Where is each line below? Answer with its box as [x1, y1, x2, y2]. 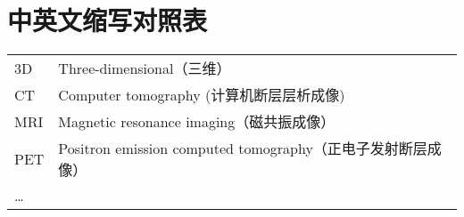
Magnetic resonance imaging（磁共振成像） [58, 111, 336, 133]
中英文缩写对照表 [7, 2, 208, 38]
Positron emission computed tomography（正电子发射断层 [58, 138, 427, 159]
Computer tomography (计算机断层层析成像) [58, 84, 345, 106]
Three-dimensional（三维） [58, 58, 231, 79]
